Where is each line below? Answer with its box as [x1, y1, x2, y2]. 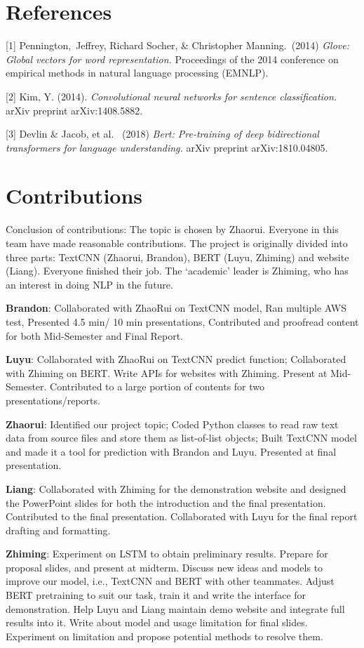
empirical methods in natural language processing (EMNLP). [6, 65, 269, 80]
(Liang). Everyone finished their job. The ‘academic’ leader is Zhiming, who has [6, 263, 349, 278]
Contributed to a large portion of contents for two [50, 379, 265, 394]
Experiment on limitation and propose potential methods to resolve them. [6, 628, 323, 643]
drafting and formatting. [6, 522, 111, 537]
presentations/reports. [6, 392, 100, 407]
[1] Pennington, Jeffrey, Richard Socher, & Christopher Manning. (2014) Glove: [6, 38, 350, 53]
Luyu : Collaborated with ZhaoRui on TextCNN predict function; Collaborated [6, 352, 346, 366]
